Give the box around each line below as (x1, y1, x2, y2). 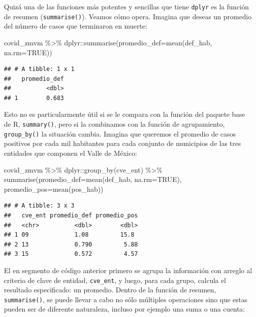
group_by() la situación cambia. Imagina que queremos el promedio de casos (4, 128, 236, 139)
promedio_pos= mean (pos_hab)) (4, 183, 103, 194)
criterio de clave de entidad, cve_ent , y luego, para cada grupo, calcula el (4, 275, 226, 285)
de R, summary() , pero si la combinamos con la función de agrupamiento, (4, 119, 225, 129)
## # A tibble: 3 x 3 (4, 202, 75, 210)
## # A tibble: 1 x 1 (4, 66, 75, 73)
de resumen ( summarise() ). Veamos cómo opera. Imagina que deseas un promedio (4, 11, 252, 21)
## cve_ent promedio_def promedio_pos (4, 211, 138, 219)
